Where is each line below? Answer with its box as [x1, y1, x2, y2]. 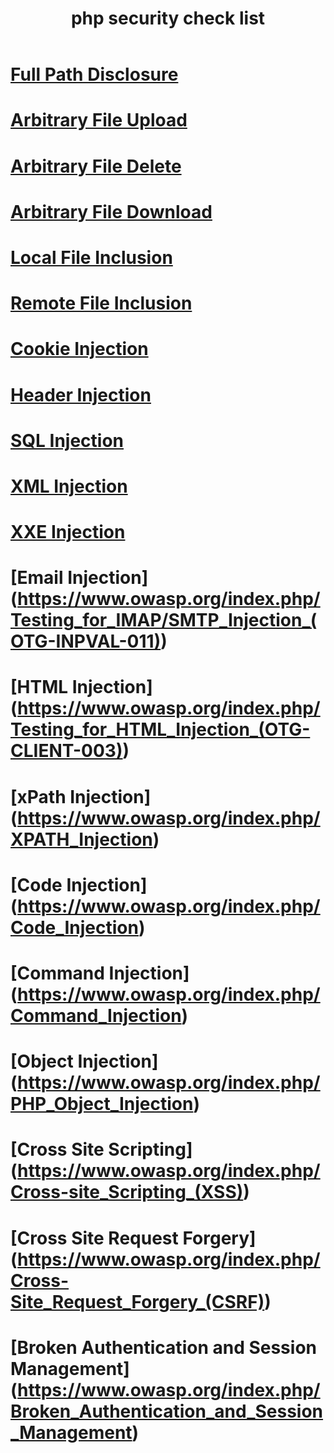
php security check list [70, 7, 266, 30]
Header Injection [10, 383, 152, 406]
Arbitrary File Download [10, 200, 213, 223]
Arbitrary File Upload [10, 109, 188, 132]
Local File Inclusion [10, 246, 173, 269]
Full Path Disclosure [10, 63, 179, 86]
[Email [10, 567, 64, 589]
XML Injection [10, 475, 128, 497]
